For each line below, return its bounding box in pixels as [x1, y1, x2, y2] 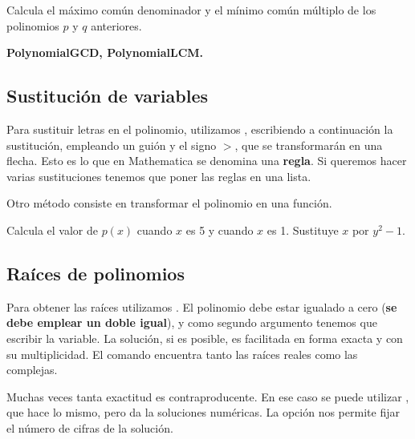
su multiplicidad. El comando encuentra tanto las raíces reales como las [6, 345, 358, 362]
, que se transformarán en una [234, 136, 383, 153]
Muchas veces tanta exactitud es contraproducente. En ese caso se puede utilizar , [6, 388, 409, 405]
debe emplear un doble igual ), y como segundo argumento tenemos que [6, 314, 377, 331]
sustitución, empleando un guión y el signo [6, 136, 217, 153]
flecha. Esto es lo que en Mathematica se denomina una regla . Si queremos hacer [6, 152, 407, 169]
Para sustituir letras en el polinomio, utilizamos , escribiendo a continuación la [6, 120, 393, 137]
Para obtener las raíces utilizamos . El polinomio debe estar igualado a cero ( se [6, 298, 397, 315]
